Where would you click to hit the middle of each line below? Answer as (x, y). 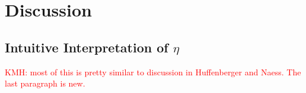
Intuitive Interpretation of (87, 47)
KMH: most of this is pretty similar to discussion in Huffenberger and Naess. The (153, 72)
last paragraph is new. (45, 83)
